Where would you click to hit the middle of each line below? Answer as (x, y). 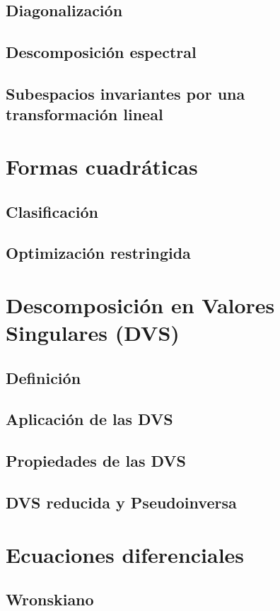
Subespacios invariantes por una (126, 93)
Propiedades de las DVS (96, 461)
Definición (43, 377)
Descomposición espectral (101, 52)
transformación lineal (84, 114)
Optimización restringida (98, 253)
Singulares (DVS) (93, 333)
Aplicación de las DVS (89, 419)
